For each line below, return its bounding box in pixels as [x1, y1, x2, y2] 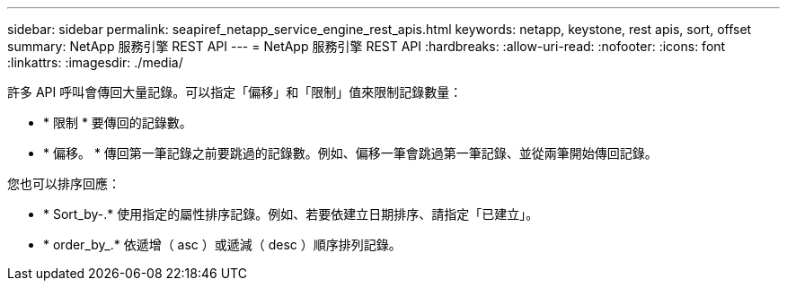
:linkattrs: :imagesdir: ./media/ [7, 55, 183, 70]
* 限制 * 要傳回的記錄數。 [43, 115, 192, 130]
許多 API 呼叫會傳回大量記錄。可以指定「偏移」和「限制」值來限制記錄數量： [7, 84, 463, 100]
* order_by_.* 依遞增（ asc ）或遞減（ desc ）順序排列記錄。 [43, 237, 402, 252]
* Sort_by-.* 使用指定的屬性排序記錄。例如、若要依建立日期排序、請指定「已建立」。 [43, 206, 539, 222]
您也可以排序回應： [7, 176, 120, 191]
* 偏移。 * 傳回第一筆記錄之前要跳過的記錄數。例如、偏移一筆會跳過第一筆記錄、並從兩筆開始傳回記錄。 [43, 145, 658, 161]
